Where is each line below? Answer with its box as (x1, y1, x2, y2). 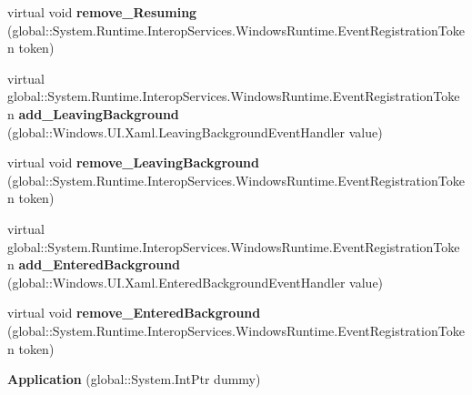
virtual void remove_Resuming (7, 3, 197, 21)
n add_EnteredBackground (7, 255, 181, 274)
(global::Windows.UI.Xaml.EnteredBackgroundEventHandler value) (7, 272, 384, 291)
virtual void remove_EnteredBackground (7, 303, 261, 322)
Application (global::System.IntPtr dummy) (7, 370, 261, 389)
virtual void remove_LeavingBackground (7, 153, 259, 172)
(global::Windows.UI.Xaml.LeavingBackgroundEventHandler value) (7, 122, 383, 141)
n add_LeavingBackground (7, 104, 179, 123)
